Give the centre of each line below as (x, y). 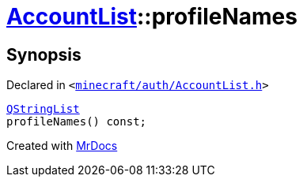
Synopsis (44, 54)
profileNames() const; (77, 122)
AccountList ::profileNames (152, 17)
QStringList (43, 109)
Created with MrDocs (62, 146)
